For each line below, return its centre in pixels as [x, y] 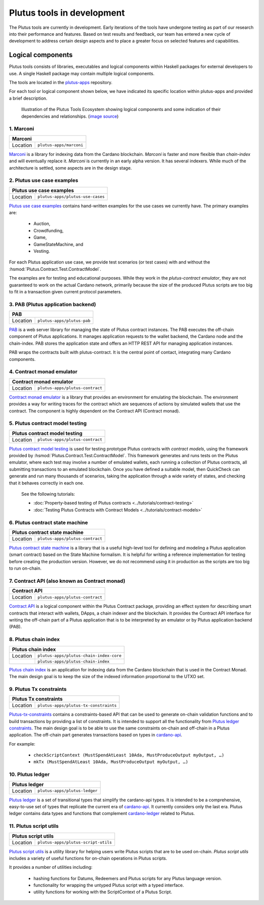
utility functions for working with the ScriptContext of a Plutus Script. [103, 892]
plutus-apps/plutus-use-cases [71, 197]
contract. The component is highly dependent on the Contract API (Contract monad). [95, 411]
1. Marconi [22, 129]
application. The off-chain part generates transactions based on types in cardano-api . [96, 735]
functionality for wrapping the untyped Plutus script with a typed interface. [109, 885]
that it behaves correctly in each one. [46, 483]
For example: [22, 744]
